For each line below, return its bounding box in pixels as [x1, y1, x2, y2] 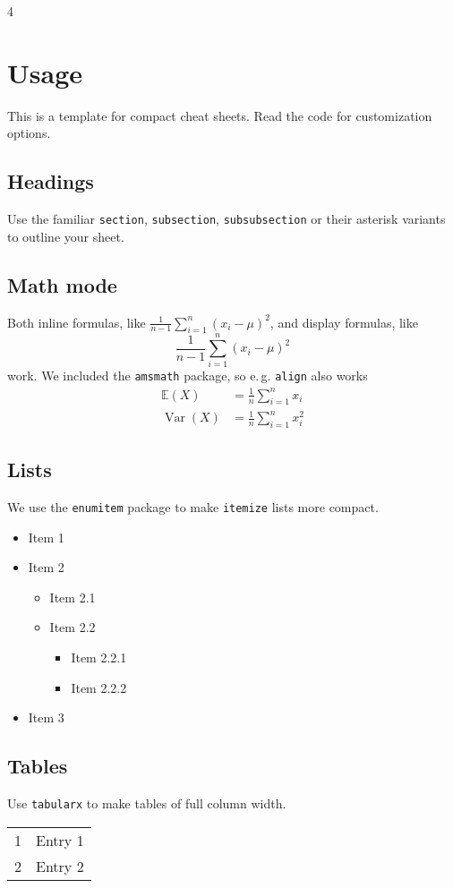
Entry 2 [36, 855, 84, 876]
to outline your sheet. [7, 226, 124, 245]
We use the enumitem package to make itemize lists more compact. [7, 498, 379, 517]
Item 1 [28, 527, 64, 546]
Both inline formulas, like [7, 312, 146, 331]
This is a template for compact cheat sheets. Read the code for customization [7, 106, 432, 124]
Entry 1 [36, 829, 84, 850]
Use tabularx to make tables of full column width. [7, 794, 286, 813]
